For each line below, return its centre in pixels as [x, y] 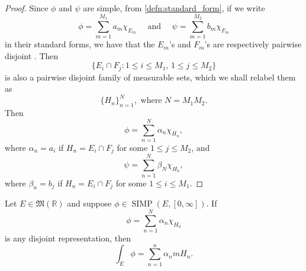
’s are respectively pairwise [253, 44]
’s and [180, 44]
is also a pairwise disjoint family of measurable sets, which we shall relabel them [150, 77]
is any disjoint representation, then [68, 238]
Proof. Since [27, 8]
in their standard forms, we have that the [80, 44]
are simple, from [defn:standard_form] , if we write [174, 8]
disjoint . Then [32, 55]
